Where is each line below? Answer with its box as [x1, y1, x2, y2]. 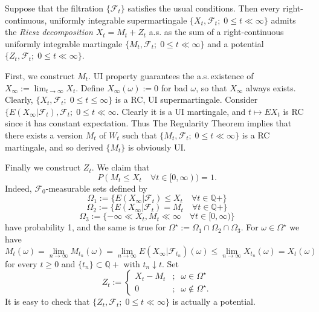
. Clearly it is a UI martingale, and [116, 105, 246, 117]
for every [5, 257, 37, 270]
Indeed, [5, 181, 32, 194]
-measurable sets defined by [45, 181, 148, 194]
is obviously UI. [127, 140, 186, 153]
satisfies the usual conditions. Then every [127, 2, 280, 14]
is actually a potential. [172, 295, 256, 308]
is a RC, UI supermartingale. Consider [115, 93, 258, 106]
